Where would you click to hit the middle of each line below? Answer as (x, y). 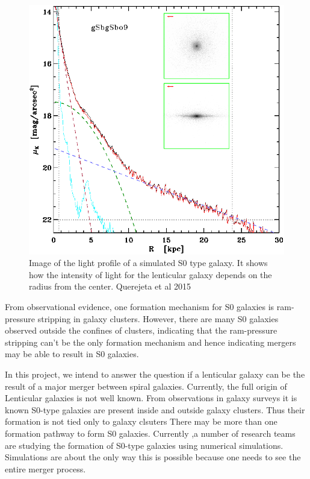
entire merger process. (45, 468)
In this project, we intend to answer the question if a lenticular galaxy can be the (155, 374)
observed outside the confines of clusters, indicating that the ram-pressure (141, 330)
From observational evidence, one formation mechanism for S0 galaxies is (140, 307)
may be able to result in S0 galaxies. (72, 354)
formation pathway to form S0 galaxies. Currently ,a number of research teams (150, 433)
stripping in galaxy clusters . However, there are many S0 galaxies (158, 318)
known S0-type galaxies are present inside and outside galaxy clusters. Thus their (155, 409)
